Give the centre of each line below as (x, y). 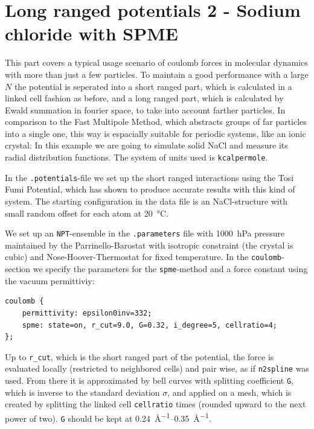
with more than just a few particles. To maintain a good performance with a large (157, 74)
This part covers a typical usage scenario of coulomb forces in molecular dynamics (156, 62)
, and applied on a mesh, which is (229, 392)
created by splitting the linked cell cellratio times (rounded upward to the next (155, 404)
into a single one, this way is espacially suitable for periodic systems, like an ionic (155, 133)
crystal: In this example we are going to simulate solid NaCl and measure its (146, 145)
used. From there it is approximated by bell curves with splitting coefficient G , (149, 380)
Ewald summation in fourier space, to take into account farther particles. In (145, 110)
